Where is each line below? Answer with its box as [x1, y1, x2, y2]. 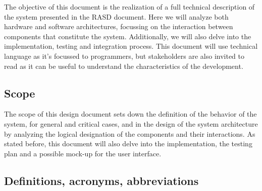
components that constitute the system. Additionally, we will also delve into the [4, 31, 251, 41]
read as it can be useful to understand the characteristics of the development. [4, 60, 243, 71]
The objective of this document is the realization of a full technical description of [4, 2, 255, 12]
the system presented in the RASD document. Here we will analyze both [4, 11, 229, 22]
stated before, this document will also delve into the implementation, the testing [4, 138, 252, 149]
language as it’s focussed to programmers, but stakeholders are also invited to [4, 50, 245, 61]
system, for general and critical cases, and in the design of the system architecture [4, 118, 258, 129]
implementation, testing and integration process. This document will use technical [4, 41, 258, 51]
